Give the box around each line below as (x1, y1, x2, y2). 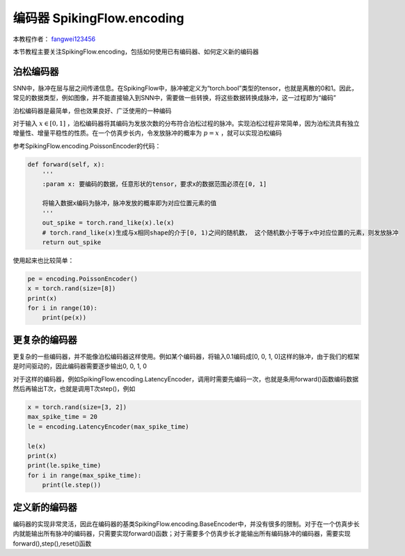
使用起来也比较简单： (13, 256, 74, 264)
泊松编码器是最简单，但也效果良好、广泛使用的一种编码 (13, 106, 172, 115)
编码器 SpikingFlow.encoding (13, 10, 184, 26)
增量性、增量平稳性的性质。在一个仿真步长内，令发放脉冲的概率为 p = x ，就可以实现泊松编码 (13, 129, 282, 137)
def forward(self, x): (27, 160, 105, 168)
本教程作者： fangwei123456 (13, 35, 96, 43)
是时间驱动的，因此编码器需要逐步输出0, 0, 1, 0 (13, 362, 148, 370)
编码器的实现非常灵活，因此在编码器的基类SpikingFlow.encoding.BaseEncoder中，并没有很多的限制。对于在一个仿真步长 (13, 519, 360, 528)
